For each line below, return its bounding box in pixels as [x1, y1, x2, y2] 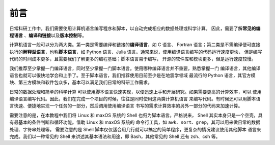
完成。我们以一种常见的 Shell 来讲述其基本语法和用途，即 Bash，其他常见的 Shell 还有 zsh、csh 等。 [9, 133, 221, 139]
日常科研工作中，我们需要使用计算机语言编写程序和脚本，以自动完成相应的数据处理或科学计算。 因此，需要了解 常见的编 [9, 25, 261, 31]
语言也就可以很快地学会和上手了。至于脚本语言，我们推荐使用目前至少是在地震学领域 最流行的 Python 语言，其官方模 [9, 72, 256, 78]
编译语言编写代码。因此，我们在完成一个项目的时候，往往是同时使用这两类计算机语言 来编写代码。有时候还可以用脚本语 [9, 96, 261, 102]
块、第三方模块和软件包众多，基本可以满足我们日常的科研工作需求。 [9, 79, 152, 86]
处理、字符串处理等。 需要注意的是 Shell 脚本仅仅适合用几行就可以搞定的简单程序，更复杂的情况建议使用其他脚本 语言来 [9, 126, 261, 132]
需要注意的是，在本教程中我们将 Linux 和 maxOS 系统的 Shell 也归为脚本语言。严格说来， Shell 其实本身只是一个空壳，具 [9, 112, 263, 118]
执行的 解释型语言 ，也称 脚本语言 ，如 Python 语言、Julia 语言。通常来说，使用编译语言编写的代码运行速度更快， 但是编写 [9, 49, 262, 55]
